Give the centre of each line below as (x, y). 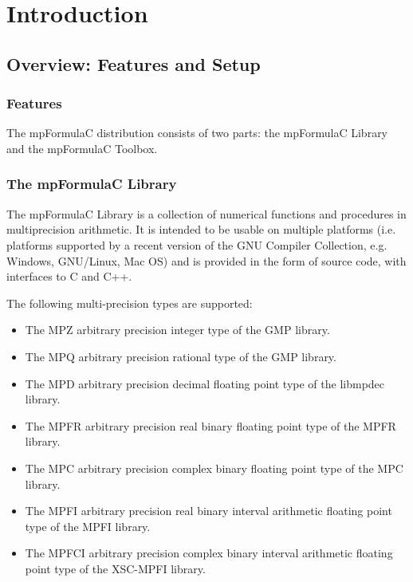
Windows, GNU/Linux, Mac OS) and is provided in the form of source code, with (206, 260)
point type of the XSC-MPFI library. (115, 568)
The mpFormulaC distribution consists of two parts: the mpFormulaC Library (197, 133)
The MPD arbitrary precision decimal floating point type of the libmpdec (205, 383)
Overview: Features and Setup (134, 63)
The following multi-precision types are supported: (130, 303)
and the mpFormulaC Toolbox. (82, 148)
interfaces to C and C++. (69, 276)
